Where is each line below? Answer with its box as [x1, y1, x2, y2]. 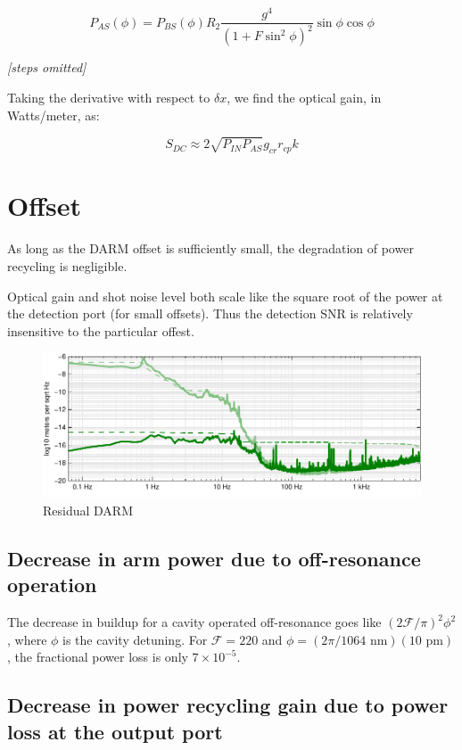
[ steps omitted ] [7, 58, 87, 77]
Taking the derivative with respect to [7, 88, 210, 107]
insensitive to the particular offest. [7, 321, 194, 340]
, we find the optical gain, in [227, 88, 382, 107]
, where [7, 630, 47, 648]
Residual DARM [43, 501, 133, 520]
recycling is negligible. [7, 256, 128, 275]
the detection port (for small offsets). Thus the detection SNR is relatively [7, 304, 413, 323]
